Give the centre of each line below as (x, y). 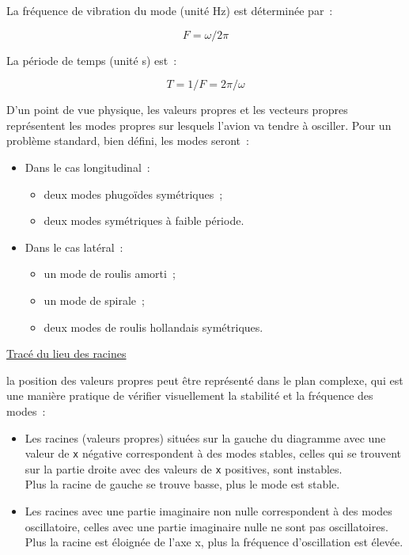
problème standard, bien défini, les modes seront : (128, 141)
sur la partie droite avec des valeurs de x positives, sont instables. (184, 468)
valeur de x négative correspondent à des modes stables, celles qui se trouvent (213, 453)
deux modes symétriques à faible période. (144, 220)
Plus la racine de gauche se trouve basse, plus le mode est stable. (182, 484)
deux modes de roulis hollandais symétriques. (153, 327)
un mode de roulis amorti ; (110, 274)
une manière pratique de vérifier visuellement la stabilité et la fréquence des (190, 395)
